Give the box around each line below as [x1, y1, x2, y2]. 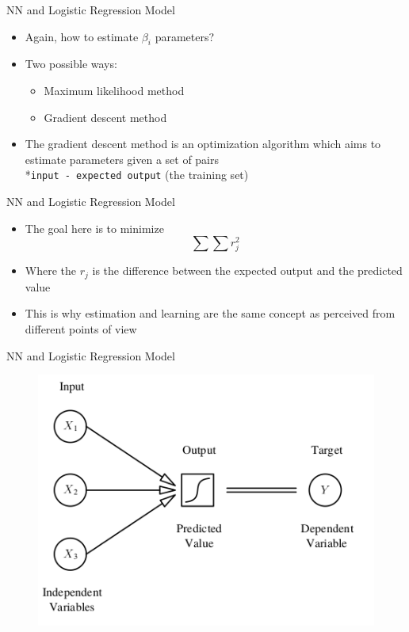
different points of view [25, 321, 137, 337]
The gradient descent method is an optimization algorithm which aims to [25, 135, 381, 152]
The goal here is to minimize [25, 219, 164, 236]
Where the [25, 262, 77, 279]
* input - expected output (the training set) [25, 166, 249, 183]
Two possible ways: [25, 55, 117, 72]
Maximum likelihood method [44, 82, 185, 98]
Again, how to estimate [25, 28, 139, 44]
